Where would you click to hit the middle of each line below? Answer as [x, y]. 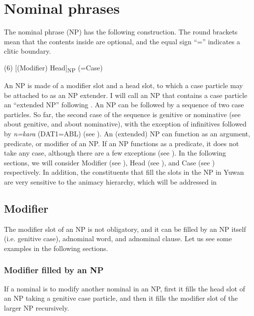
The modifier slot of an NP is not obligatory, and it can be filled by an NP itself [125, 229]
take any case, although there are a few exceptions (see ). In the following [115, 153]
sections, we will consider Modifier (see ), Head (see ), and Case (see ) [110, 162]
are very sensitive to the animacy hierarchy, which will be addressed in [111, 181]
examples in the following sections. [56, 248]
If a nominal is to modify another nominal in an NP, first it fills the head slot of [125, 288]
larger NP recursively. [37, 307]
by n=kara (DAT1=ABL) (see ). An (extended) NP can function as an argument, [127, 133]
